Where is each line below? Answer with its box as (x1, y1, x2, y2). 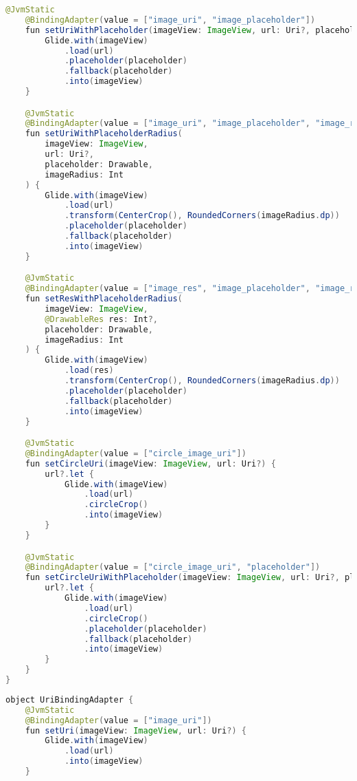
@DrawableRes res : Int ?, (45, 314, 158, 324)
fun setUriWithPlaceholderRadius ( (25, 129, 183, 139)
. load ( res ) (64, 365, 114, 376)
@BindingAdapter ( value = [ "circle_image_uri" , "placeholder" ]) (25, 562, 321, 573)
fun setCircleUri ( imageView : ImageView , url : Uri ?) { (25, 458, 276, 469)
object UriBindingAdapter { (5, 694, 134, 705)
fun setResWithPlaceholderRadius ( (25, 294, 183, 304)
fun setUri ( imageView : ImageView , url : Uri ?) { (25, 725, 246, 736)
